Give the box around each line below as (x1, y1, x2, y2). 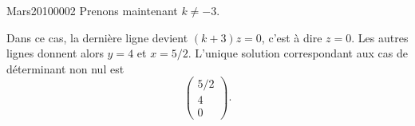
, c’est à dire (261, 29, 322, 45)
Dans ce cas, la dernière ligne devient (6, 29, 188, 45)
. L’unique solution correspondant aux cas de (188, 45, 408, 61)
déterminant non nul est (6, 60, 125, 77)
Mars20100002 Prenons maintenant (6, 2, 178, 18)
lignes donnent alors (6, 45, 104, 61)
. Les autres (351, 29, 409, 45)
